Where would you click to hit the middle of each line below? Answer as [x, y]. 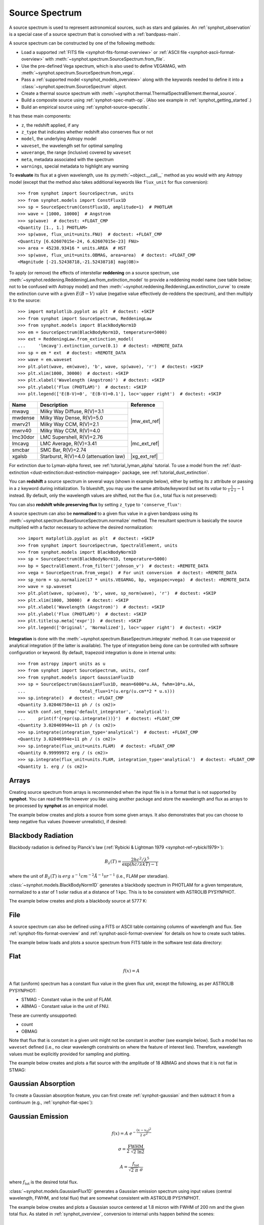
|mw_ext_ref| [145, 421]
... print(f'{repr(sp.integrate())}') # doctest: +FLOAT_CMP [99, 719]
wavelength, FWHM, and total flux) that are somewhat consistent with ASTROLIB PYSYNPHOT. [105, 1198]
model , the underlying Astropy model [59, 139]
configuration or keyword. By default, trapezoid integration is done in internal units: [92, 652]
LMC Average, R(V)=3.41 [68, 443]
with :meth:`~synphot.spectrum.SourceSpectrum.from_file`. [105, 59]
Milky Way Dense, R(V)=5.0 [72, 418]
